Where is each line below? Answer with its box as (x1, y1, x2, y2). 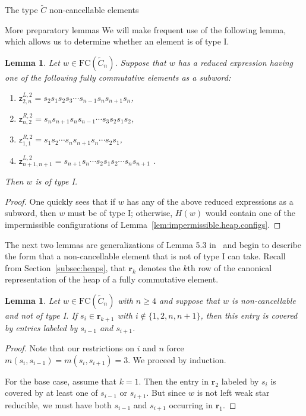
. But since (146, 386, 186, 399)
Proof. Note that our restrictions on (5, 342, 134, 354)
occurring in (169, 398, 213, 411)
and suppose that (159, 294, 220, 307)
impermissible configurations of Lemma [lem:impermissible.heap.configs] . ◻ (5, 218, 281, 231)
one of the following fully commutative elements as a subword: (5, 71, 231, 83)
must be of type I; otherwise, (67, 207, 173, 219)
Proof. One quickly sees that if (5, 195, 115, 207)
